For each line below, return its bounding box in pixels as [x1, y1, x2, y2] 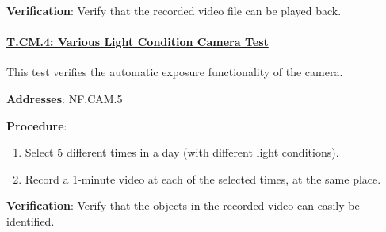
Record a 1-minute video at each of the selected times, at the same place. [25, 170, 381, 187]
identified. [6, 212, 55, 229]
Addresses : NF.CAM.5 [6, 90, 123, 106]
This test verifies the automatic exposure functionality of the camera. [6, 64, 343, 80]
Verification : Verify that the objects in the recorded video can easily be [6, 197, 360, 214]
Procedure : [6, 117, 67, 133]
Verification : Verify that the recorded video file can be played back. [6, 2, 342, 18]
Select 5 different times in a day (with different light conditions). [25, 144, 339, 160]
